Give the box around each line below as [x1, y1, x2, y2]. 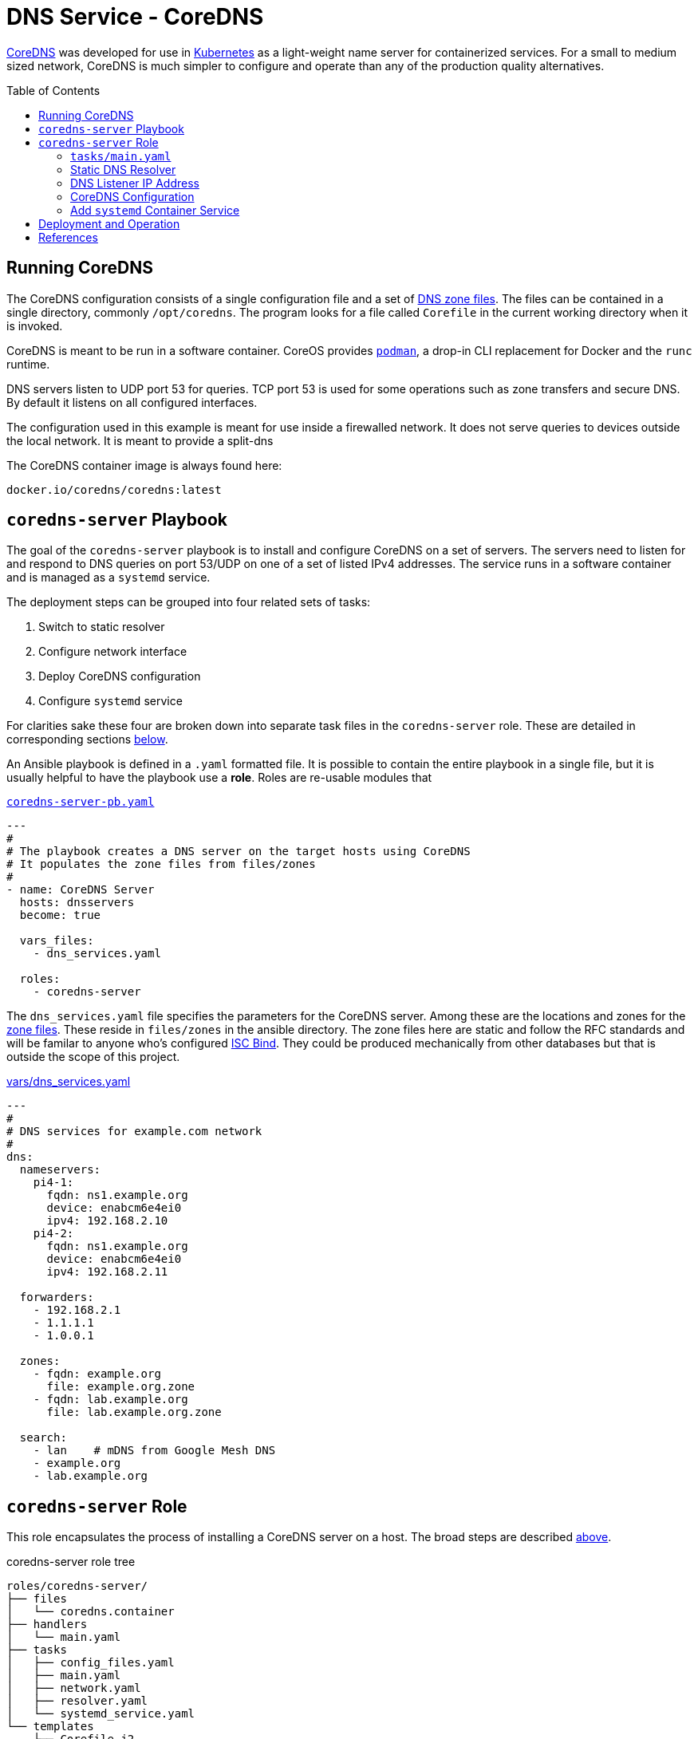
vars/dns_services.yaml [6, 1075, 131, 1089]
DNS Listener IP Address [70, 175, 199, 190]
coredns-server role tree [6, 1555, 136, 1569]
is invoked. [6, 318, 63, 333]
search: [19, 1431, 67, 1445]
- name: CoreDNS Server [6, 883, 155, 897]
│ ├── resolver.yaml [6, 1694, 148, 1708]
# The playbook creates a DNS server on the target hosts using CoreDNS [6, 845, 471, 858]
